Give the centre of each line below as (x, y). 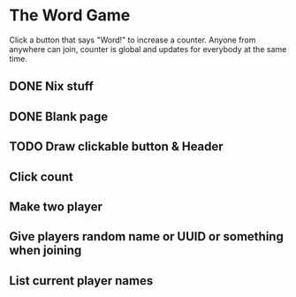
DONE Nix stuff (52, 86)
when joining (46, 251)
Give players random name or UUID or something (147, 236)
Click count (41, 176)
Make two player (56, 206)
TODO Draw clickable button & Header (116, 147)
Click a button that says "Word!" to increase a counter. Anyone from (133, 40)
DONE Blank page (59, 116)
